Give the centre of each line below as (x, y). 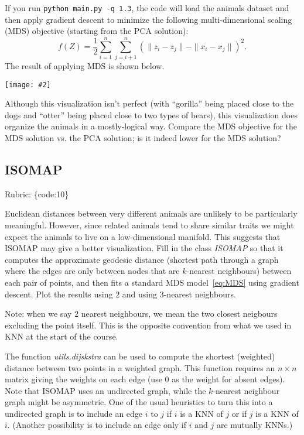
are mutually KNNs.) (255, 425)
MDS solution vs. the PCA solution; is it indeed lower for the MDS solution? (143, 138)
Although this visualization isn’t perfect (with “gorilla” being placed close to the (149, 103)
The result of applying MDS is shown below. (85, 65)
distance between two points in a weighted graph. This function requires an (140, 367)
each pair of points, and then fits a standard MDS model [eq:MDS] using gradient (152, 282)
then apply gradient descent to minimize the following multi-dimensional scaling (148, 19)
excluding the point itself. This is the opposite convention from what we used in (148, 325)
